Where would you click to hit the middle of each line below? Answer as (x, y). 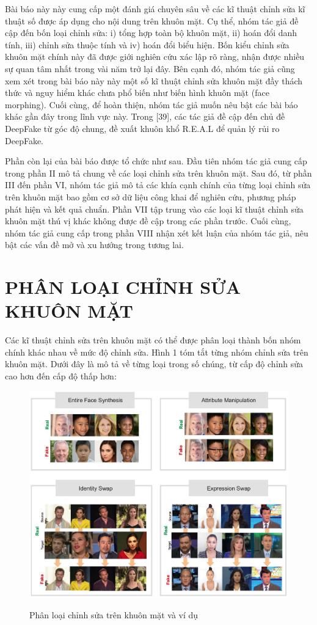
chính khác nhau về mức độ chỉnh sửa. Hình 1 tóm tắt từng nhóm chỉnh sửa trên (157, 352)
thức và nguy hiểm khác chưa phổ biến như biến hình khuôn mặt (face (137, 93)
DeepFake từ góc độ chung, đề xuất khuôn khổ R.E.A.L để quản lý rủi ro (142, 128)
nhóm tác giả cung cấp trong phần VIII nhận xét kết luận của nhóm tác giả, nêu (157, 232)
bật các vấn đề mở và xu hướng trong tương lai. (94, 245)
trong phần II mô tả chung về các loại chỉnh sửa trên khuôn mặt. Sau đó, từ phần (158, 173)
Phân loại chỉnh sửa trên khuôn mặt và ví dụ (114, 614)
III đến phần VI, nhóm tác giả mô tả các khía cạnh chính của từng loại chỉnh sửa (158, 185)
